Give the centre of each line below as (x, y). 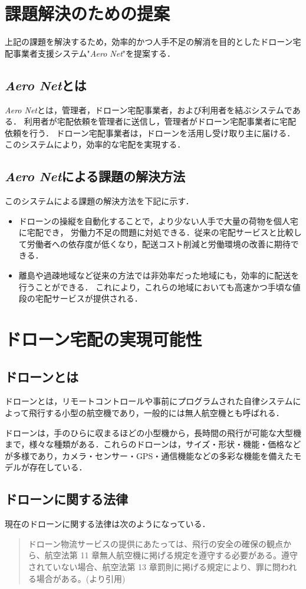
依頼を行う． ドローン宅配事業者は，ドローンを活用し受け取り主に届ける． (150, 132)
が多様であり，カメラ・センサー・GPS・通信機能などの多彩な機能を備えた (149, 455)
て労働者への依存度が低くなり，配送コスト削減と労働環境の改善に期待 (154, 243)
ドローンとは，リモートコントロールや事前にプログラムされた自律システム (149, 401)
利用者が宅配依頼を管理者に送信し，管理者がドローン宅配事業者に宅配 (160, 121)
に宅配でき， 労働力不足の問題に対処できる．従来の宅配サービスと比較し (160, 232)
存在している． (58, 467)
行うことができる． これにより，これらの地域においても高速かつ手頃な (155, 287)
